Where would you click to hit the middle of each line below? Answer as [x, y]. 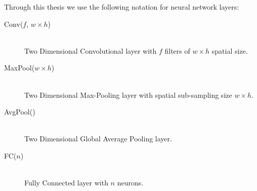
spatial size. [230, 50]
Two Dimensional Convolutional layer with [91, 50]
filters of [177, 50]
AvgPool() [20, 112]
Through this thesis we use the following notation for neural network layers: [122, 7]
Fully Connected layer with [66, 183]
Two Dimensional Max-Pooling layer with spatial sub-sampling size [128, 94]
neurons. [130, 183]
